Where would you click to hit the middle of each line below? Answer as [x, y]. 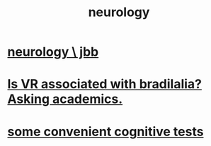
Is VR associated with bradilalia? [105, 84]
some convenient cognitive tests [105, 132]
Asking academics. [65, 99]
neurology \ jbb [53, 52]
